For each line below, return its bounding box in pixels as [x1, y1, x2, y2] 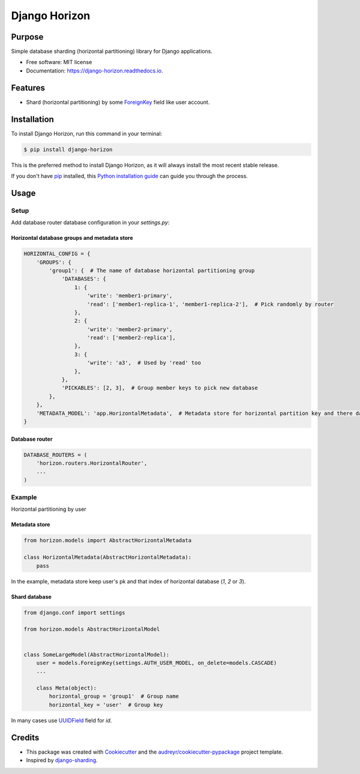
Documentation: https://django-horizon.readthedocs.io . [26, 67, 163, 74]
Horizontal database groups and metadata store [11, 234, 133, 242]
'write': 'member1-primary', [87, 293, 173, 299]
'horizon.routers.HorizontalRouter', [36, 459, 148, 466]
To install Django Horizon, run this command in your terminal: [11, 129, 163, 137]
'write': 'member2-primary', [87, 326, 173, 333]
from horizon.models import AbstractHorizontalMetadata [23, 537, 192, 544]
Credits [11, 732, 40, 743]
